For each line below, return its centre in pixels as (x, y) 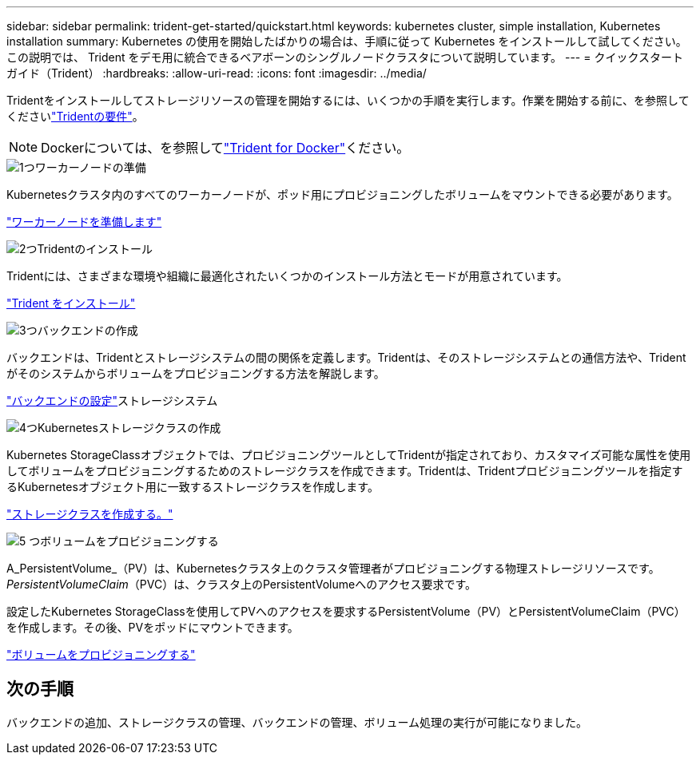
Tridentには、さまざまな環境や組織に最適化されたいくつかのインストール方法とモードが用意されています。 (287, 276)
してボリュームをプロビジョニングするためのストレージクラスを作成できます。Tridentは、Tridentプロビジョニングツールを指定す (345, 471)
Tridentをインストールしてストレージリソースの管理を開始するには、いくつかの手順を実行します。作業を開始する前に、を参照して (348, 100)
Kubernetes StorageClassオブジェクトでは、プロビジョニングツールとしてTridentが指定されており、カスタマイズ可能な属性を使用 (349, 455)
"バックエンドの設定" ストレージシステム (112, 400)
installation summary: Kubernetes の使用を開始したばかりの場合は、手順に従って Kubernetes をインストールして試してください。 (347, 41)
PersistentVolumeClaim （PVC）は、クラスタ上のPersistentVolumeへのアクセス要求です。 (242, 584)
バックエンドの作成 (87, 330)
